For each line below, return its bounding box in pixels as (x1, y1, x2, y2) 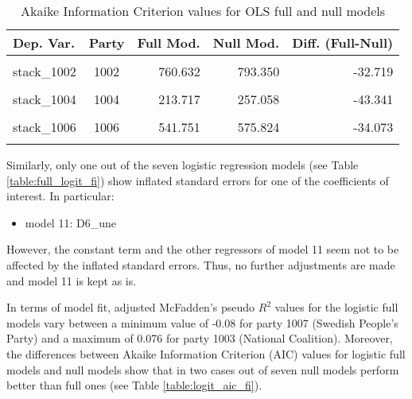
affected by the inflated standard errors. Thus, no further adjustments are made (6, 256, 395, 273)
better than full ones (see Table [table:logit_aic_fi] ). (6, 377, 262, 393)
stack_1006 (13, 118, 76, 136)
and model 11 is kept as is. (6, 272, 137, 289)
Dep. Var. (13, 33, 76, 52)
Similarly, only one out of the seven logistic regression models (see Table (6, 157, 359, 172)
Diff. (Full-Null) (292, 33, 394, 52)
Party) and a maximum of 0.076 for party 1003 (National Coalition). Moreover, (6, 330, 393, 347)
